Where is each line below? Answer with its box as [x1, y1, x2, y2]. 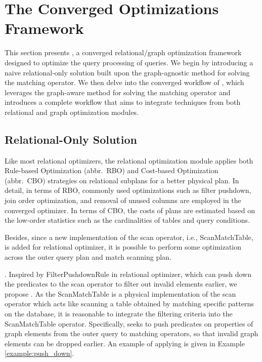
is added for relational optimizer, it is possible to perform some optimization [5, 242, 242, 252]
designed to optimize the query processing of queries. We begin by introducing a [5, 57, 253, 67]
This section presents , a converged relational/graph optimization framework [5, 47, 242, 58]
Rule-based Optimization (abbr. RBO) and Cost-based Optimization [5, 165, 219, 176]
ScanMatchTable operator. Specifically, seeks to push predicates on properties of [5, 318, 253, 329]
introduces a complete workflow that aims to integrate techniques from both [5, 97, 241, 107]
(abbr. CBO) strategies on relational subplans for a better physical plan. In [5, 175, 239, 185]
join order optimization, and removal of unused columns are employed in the [5, 195, 241, 206]
